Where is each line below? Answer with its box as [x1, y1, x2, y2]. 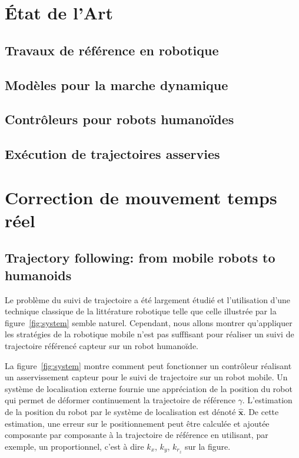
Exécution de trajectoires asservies [5, 145, 220, 163]
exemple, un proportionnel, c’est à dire [5, 440, 144, 452]
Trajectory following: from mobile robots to [5, 248, 275, 267]
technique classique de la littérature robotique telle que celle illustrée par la [5, 305, 277, 317]
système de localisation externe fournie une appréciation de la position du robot [5, 382, 293, 394]
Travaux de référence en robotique [5, 41, 219, 59]
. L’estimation [242, 394, 293, 406]
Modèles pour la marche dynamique [5, 75, 228, 94]
